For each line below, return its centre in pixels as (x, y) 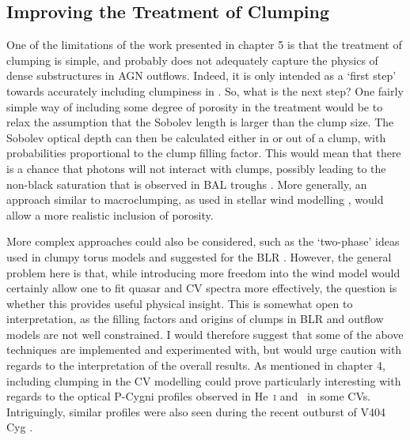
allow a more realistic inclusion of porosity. (110, 214)
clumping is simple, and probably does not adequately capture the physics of (192, 60)
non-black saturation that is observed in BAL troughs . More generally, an (187, 184)
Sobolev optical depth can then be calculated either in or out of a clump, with (196, 137)
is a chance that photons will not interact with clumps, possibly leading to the (196, 168)
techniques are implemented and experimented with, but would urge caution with (204, 350)
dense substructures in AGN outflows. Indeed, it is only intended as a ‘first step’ (201, 75)
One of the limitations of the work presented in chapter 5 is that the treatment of (204, 45)
